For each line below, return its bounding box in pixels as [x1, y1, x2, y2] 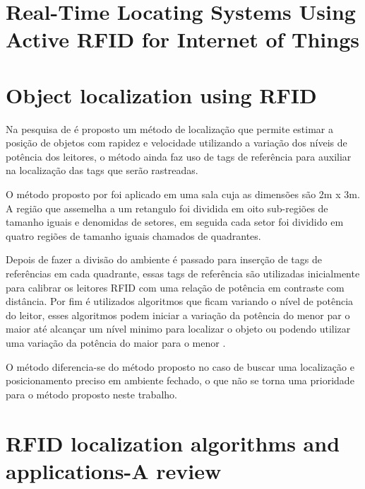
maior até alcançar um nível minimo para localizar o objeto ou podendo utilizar [6, 321, 351, 336]
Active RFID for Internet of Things [6, 25, 359, 54]
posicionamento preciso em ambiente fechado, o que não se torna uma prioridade [6, 373, 354, 388]
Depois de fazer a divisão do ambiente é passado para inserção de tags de [6, 252, 322, 267]
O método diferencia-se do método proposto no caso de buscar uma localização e [6, 359, 354, 374]
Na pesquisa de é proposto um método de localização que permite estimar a [6, 121, 333, 136]
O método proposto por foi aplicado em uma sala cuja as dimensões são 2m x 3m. [6, 187, 360, 202]
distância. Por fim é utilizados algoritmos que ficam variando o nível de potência [6, 294, 354, 309]
